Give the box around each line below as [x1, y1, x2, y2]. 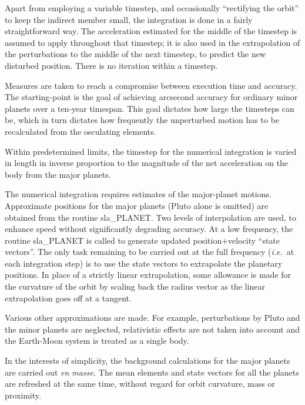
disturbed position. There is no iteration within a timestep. [5, 59, 218, 71]
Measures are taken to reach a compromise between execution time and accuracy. [5, 79, 297, 91]
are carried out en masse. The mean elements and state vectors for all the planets [5, 366, 299, 378]
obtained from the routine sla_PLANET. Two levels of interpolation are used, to [5, 211, 297, 223]
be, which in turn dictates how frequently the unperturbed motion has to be [5, 114, 280, 126]
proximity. [5, 389, 41, 401]
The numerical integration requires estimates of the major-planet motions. [5, 188, 272, 200]
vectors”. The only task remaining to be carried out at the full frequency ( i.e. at [5, 245, 294, 258]
